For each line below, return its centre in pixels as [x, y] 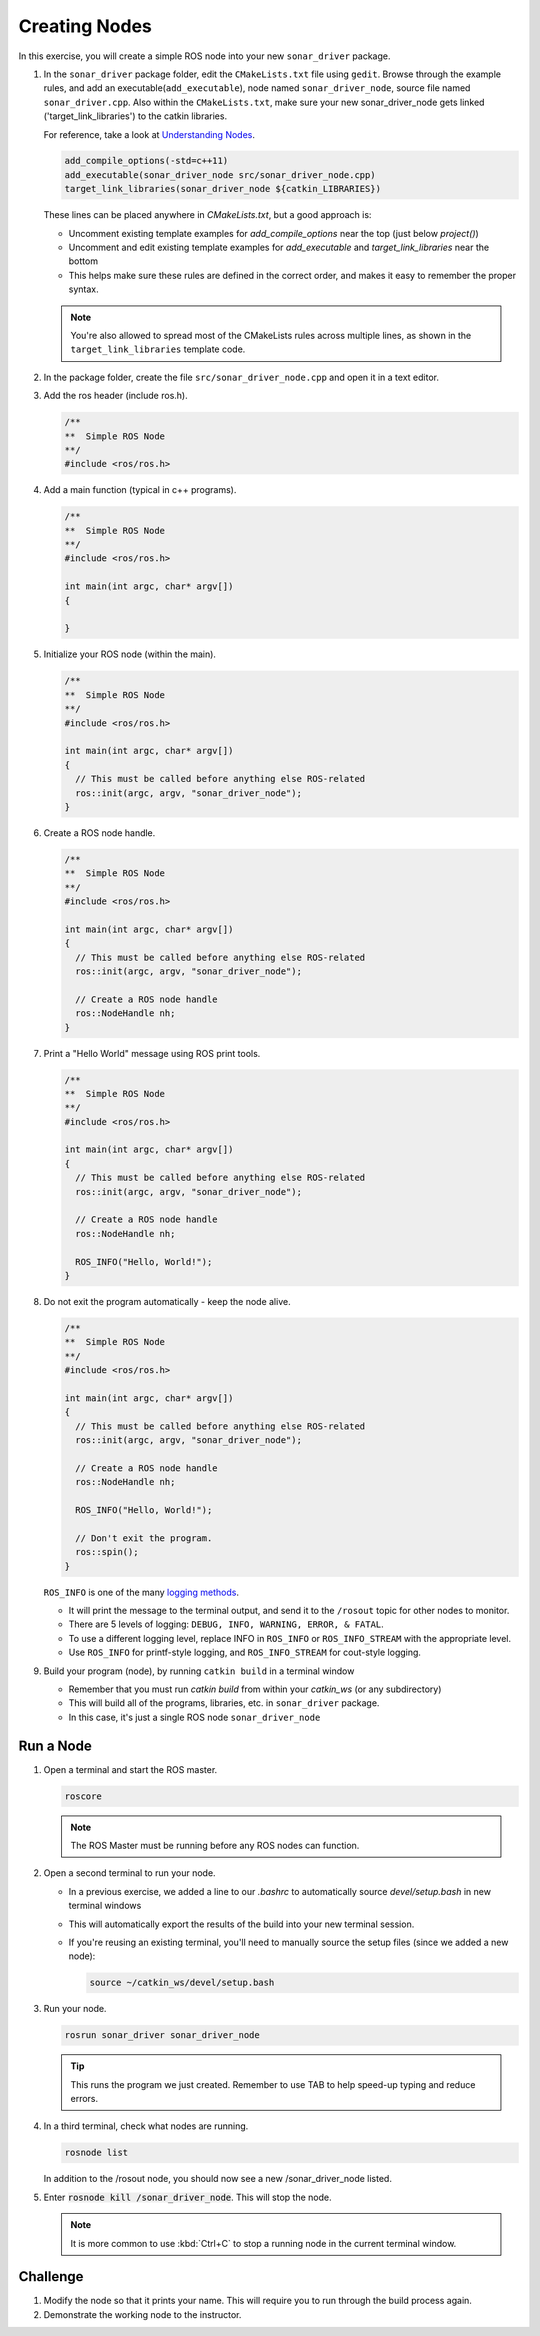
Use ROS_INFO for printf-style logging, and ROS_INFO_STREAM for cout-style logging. [245, 1652]
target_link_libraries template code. [158, 349]
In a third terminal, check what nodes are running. [146, 2126]
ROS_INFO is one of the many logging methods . [141, 1592]
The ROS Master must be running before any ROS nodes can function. [215, 1845]
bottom [83, 261]
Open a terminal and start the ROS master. [130, 1769]
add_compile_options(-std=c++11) [146, 161]
